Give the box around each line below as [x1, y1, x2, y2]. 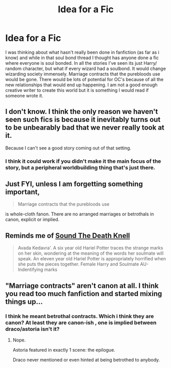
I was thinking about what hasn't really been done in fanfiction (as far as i [5, 49, 160, 55]
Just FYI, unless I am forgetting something [5, 180, 143, 188]
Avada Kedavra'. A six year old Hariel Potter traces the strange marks [17, 245, 163, 251]
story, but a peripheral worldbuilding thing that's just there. [5, 164, 156, 171]
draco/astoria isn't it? [5, 325, 60, 332]
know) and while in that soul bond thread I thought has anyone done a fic [5, 55, 159, 61]
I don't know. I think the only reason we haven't [5, 107, 158, 116]
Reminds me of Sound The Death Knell [5, 231, 130, 240]
